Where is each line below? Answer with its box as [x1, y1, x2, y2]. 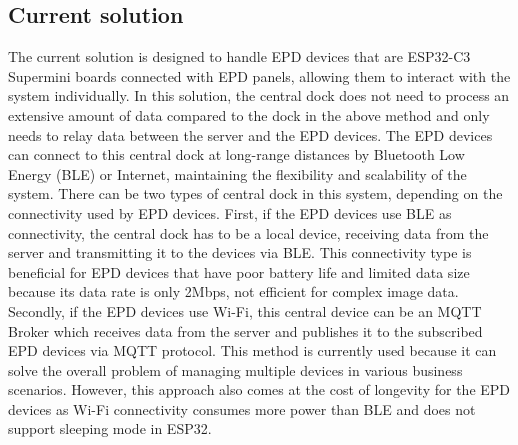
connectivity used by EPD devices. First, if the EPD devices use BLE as [8, 202, 452, 223]
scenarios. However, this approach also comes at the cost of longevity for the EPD [8, 379, 511, 400]
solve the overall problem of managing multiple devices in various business [8, 359, 463, 380]
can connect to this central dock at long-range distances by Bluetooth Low [8, 144, 465, 165]
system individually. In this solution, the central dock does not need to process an [8, 85, 510, 106]
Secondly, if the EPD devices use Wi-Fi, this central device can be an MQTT [8, 300, 482, 321]
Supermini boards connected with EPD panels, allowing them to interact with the [8, 65, 511, 86]
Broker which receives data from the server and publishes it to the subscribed [8, 320, 483, 341]
